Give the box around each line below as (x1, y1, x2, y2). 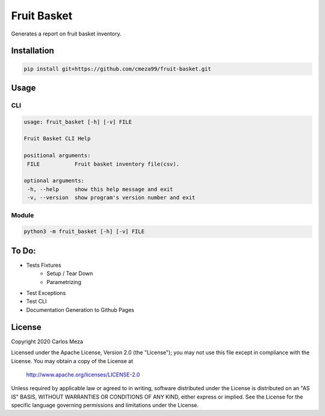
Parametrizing (46, 278, 81, 285)
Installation (11, 46, 54, 56)
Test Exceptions (26, 290, 66, 297)
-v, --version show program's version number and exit (27, 194, 196, 201)
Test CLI (26, 298, 47, 305)
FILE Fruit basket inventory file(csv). (27, 160, 180, 167)
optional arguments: (23, 178, 84, 184)
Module (11, 211, 34, 219)
